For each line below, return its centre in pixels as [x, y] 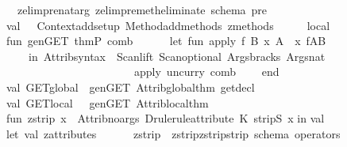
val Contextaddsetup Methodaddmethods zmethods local [168, 25]
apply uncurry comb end [206, 72]
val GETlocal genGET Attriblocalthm [108, 102]
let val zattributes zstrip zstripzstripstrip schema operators [173, 133]
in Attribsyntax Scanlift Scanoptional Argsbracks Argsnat [177, 56]
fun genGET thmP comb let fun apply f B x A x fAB [166, 41]
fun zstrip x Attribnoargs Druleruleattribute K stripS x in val [166, 118]
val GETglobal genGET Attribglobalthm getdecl [131, 87]
